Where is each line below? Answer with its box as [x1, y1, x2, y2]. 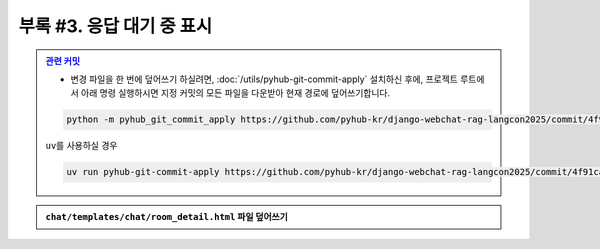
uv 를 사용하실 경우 [45, 140, 118, 152]
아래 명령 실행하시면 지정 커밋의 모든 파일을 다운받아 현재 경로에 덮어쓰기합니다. [80, 87, 391, 99]
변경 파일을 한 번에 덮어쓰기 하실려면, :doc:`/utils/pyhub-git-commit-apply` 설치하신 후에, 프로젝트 [70, 73, 459, 85]
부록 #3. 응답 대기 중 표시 [18, 15, 213, 37]
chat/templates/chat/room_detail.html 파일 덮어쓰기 [45, 211, 289, 223]
